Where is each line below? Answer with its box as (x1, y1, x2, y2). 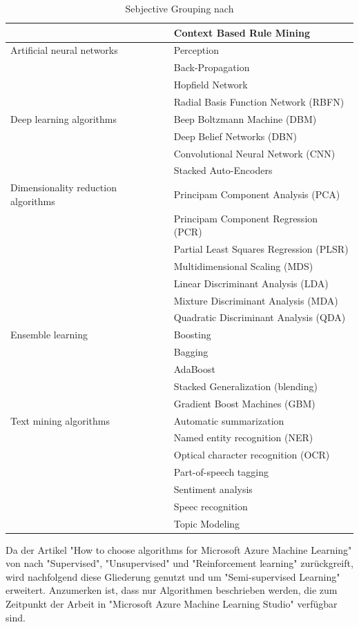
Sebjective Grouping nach (125, 1, 234, 15)
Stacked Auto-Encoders (173, 163, 273, 177)
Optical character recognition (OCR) (173, 447, 330, 462)
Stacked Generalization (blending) (173, 378, 318, 393)
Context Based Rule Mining (173, 25, 310, 39)
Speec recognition (173, 499, 248, 513)
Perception (173, 43, 219, 57)
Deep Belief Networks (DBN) (173, 128, 297, 143)
